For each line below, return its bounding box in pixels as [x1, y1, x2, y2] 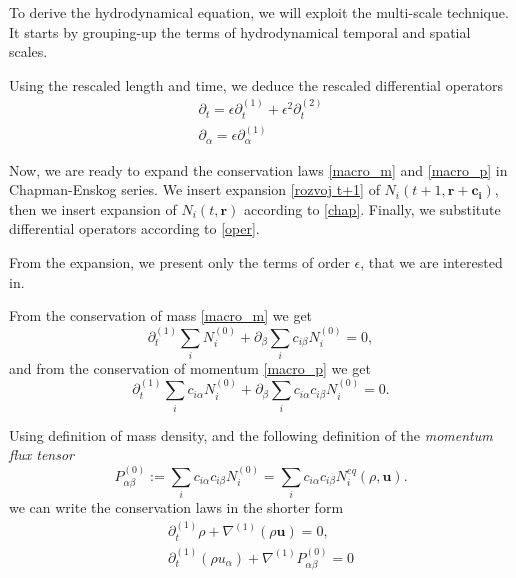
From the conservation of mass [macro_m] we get [9, 305, 313, 326]
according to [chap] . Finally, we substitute [243, 198, 501, 219]
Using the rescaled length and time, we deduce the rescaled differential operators [9, 74, 503, 95]
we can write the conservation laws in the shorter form [9, 496, 344, 517]
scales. [9, 41, 48, 62]
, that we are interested [360, 251, 503, 272]
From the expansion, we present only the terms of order [9, 251, 350, 272]
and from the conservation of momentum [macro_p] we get [9, 357, 371, 378]
